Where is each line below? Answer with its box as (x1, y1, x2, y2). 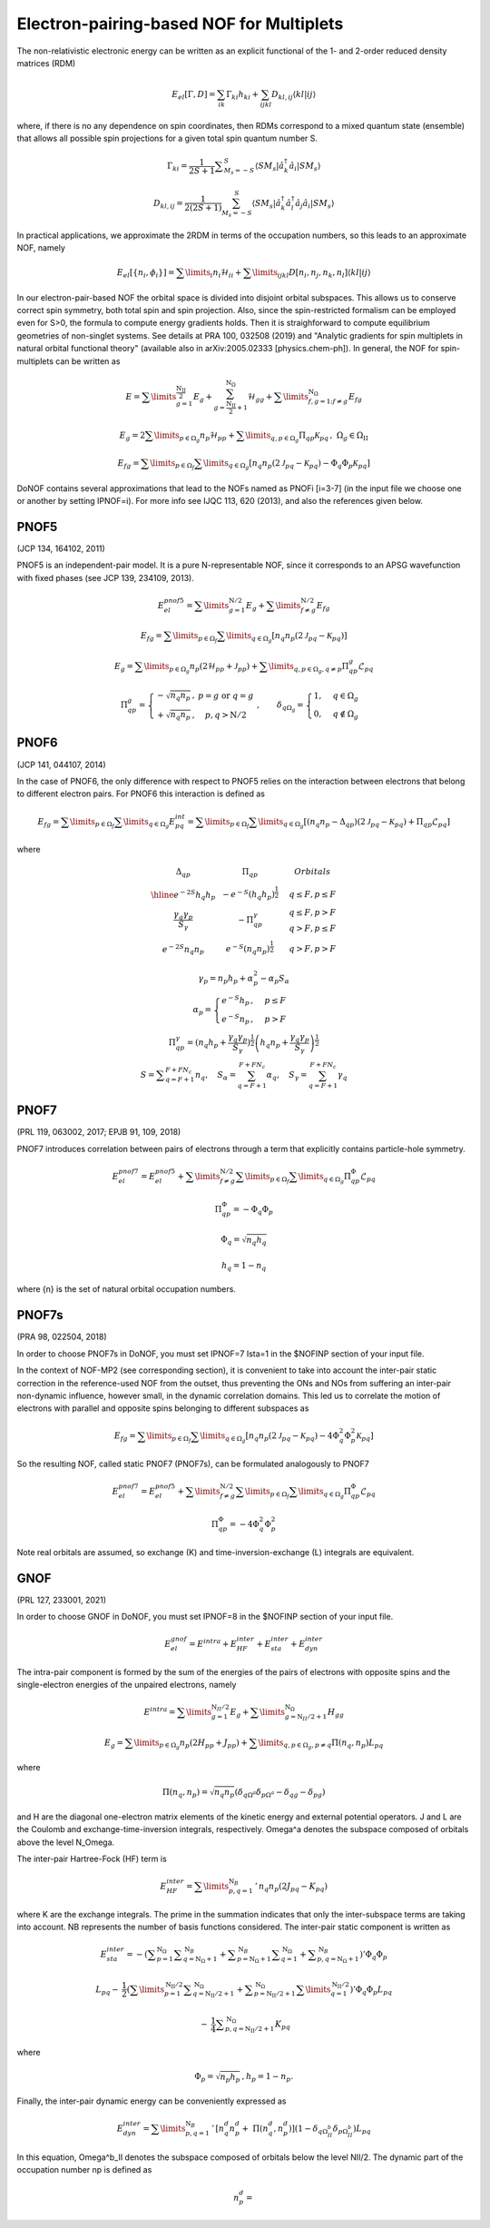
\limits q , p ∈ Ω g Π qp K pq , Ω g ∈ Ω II (245, 429, 369, 444)
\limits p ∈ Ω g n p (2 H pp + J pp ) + (133, 1737, 249, 1751)
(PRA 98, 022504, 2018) (16, 1331, 108, 1343)
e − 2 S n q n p (162, 942, 204, 957)
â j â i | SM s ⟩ (295, 198, 335, 211)
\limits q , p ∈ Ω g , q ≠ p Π (268, 661, 349, 675)
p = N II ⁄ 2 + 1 (254, 1989, 296, 1999)
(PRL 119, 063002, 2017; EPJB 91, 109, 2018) (16, 1127, 181, 1138)
